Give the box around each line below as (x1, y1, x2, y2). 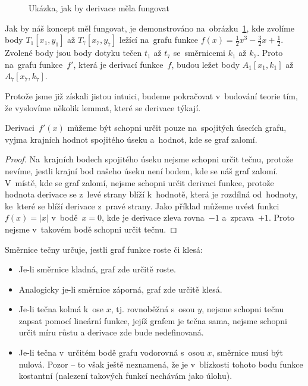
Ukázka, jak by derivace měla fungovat (29, 2, 169, 14)
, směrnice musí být (212, 346, 284, 359)
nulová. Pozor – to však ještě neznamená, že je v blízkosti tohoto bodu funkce (18, 357, 303, 370)
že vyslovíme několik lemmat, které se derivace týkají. (5, 101, 201, 114)
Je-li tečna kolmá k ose (18, 303, 103, 315)
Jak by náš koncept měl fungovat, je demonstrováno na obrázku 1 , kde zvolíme (5, 21, 294, 34)
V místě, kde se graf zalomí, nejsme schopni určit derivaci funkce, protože (5, 176, 274, 189)
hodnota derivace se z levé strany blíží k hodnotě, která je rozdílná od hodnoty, (5, 188, 298, 200)
